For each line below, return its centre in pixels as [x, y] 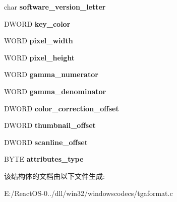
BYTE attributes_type [44, 159]
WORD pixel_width [39, 41]
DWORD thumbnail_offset [50, 125]
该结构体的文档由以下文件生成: [54, 176]
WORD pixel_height [40, 57]
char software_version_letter [55, 7]
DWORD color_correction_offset [62, 108]
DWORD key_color [37, 23]
